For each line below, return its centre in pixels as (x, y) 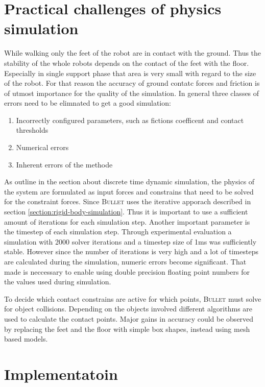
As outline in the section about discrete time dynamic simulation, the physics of (129, 182)
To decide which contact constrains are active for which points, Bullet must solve (133, 298)
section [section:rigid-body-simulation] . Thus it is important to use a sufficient (126, 212)
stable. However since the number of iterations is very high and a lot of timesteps (131, 251)
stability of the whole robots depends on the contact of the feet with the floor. (127, 63)
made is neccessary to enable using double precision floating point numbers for (127, 271)
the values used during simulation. (58, 282)
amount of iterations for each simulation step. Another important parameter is (127, 221)
